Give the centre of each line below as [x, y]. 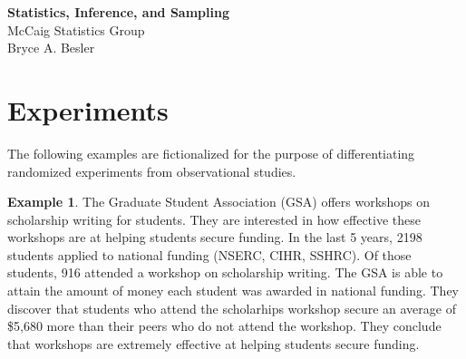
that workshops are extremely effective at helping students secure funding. [214, 343]
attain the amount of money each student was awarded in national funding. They [233, 291]
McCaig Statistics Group [76, 29]
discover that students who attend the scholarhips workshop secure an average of [232, 308]
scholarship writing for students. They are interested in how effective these [214, 219]
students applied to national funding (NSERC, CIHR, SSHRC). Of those [209, 254]
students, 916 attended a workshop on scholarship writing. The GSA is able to [225, 272]
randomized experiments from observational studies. [152, 171]
